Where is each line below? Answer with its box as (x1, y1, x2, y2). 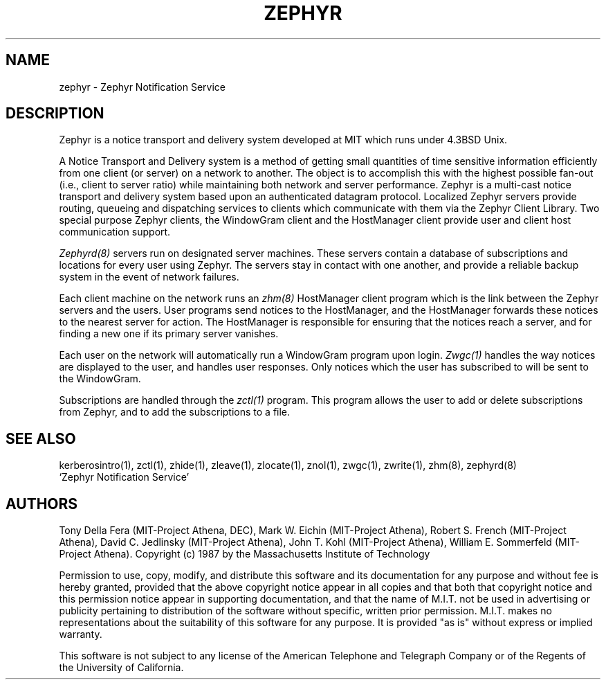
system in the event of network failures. (59, 271, 239, 283)
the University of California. (59, 661, 184, 674)
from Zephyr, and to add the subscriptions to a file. (59, 406, 291, 418)
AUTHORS (6, 495, 78, 513)
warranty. (59, 628, 102, 641)
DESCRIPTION (6, 105, 104, 123)
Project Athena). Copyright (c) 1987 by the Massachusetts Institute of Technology (59, 548, 430, 560)
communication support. (59, 226, 171, 238)
